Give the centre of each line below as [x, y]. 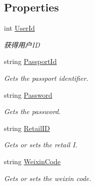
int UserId [19, 28]
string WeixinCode [32, 161]
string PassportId [30, 61]
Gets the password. [33, 111]
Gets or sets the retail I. [41, 145]
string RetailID [27, 128]
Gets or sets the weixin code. [48, 178]
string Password [28, 94]
